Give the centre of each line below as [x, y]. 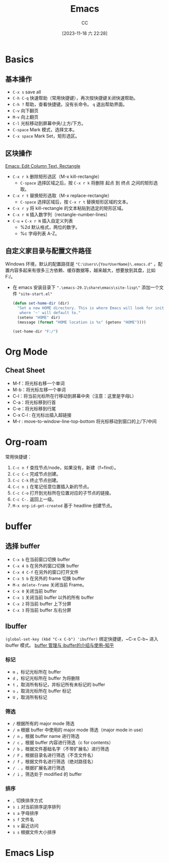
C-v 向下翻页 [25, 110]
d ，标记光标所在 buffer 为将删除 [46, 678]
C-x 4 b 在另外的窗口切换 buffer [46, 566]
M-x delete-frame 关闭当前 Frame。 [49, 585]
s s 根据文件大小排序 [34, 832]
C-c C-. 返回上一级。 [34, 499]
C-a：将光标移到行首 [34, 402]
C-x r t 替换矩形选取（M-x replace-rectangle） [62, 195]
